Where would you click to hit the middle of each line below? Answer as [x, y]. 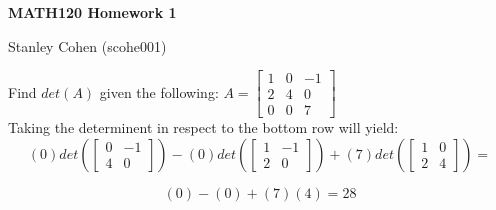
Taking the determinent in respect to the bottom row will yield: [203, 127]
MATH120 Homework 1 [92, 12]
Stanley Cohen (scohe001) [87, 45]
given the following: [159, 91]
